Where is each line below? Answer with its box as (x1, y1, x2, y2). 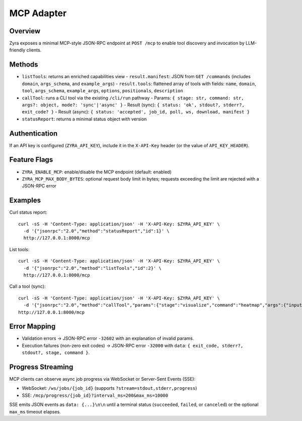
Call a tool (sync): (9, 283, 46, 289)
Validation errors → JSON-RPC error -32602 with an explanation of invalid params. (22, 335, 194, 341)
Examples (9, 196, 41, 205)
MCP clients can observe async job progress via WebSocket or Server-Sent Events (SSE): (9, 376, 196, 382)
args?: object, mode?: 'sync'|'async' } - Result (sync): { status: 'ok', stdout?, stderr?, (22, 101, 245, 108)
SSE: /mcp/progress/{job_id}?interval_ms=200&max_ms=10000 (22, 392, 169, 398)
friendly (9, 47, 26, 53)
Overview (9, 27, 41, 35)
